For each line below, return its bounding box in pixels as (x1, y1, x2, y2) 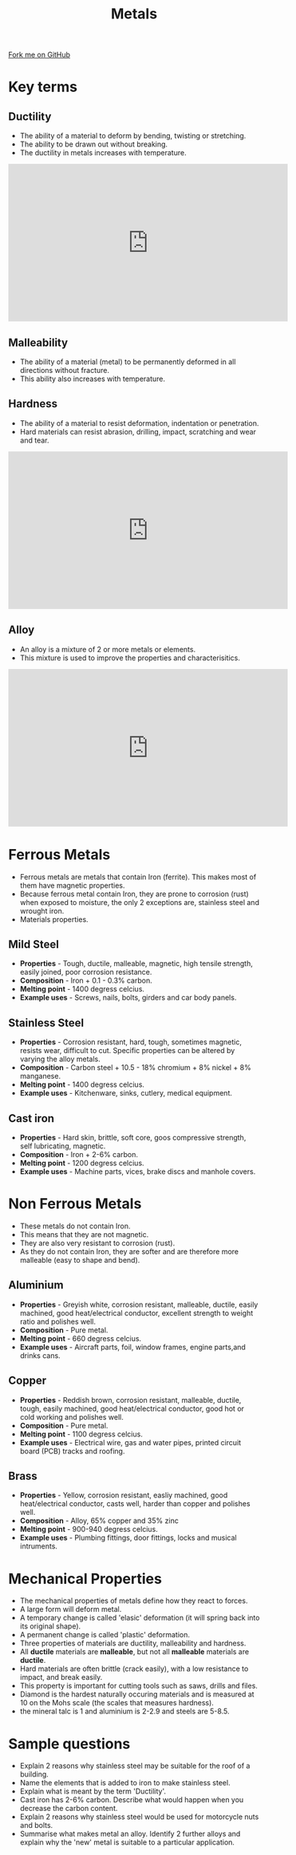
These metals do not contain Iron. (19, 1221, 131, 1231)
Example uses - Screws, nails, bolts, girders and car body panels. (19, 993, 237, 1003)
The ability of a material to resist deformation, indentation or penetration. (19, 418, 259, 428)
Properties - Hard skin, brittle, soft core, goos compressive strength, (19, 1133, 247, 1142)
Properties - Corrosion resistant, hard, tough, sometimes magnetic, (19, 1037, 242, 1047)
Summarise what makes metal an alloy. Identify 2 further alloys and (19, 1829, 241, 1839)
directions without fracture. (19, 366, 110, 375)
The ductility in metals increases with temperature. (19, 148, 187, 158)
